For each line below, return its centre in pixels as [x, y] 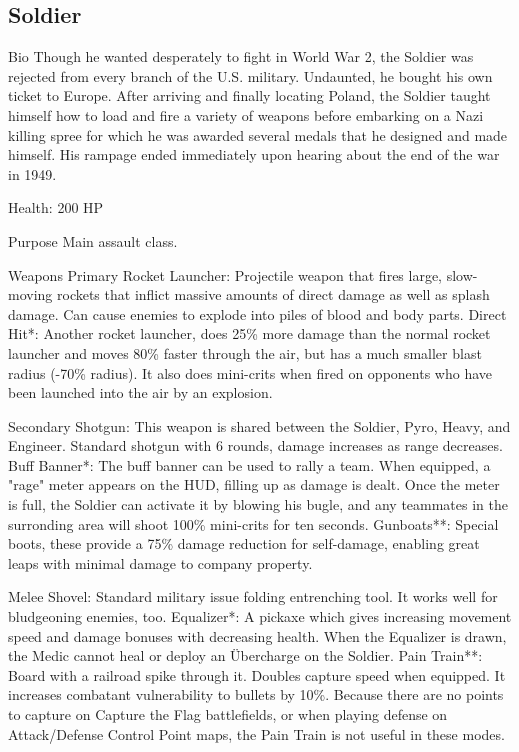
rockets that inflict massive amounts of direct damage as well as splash [273, 294]
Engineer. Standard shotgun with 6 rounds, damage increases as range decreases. [255, 445]
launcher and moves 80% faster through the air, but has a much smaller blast [245, 352]
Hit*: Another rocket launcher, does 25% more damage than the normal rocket [249, 333]
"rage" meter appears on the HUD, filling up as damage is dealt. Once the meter [254, 484]
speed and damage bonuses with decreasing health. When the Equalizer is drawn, [257, 635]
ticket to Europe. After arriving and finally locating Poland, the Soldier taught [249, 95]
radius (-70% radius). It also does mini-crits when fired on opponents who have [250, 372]
